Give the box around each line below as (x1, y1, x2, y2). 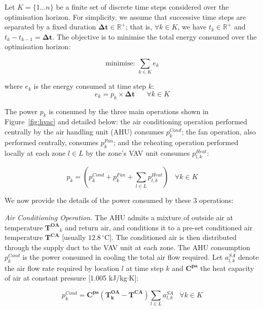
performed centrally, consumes (5, 136, 98, 147)
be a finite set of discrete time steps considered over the (56, 2, 229, 12)
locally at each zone (5, 147, 66, 158)
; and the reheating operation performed (113, 136, 239, 147)
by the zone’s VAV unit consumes (86, 147, 190, 158)
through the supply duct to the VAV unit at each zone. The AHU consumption (5, 242, 250, 252)
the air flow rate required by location (5, 262, 120, 273)
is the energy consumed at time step (33, 81, 146, 91)
